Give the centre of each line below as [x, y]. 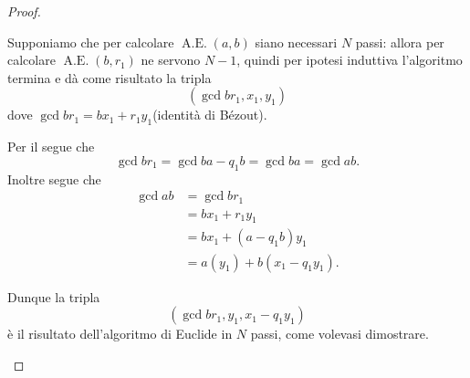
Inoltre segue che [54, 178]
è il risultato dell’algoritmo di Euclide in [120, 334]
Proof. [24, 11]
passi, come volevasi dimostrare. [339, 334]
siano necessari [296, 42]
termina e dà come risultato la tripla [110, 77]
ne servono [171, 60]
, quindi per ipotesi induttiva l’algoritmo [350, 60]
